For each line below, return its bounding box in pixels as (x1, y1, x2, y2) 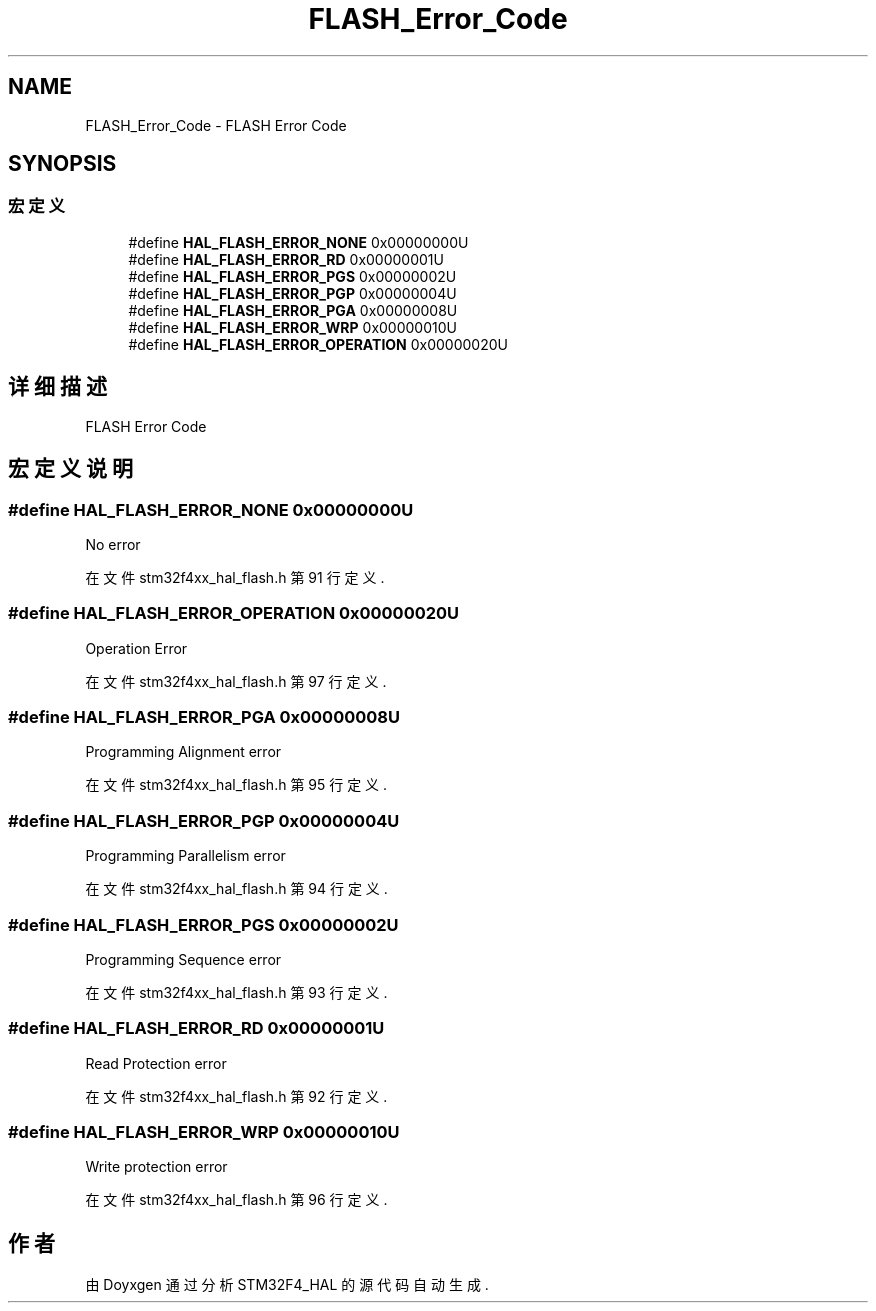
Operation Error (85, 639, 188, 657)
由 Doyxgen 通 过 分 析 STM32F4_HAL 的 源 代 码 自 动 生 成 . (85, 1276, 489, 1294)
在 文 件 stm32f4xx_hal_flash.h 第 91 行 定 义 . (85, 568, 385, 586)
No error (85, 535, 141, 553)
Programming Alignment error (85, 743, 282, 761)
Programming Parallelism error (85, 847, 286, 865)
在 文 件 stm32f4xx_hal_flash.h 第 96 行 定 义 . (85, 1191, 388, 1209)
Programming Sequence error (85, 950, 282, 968)
